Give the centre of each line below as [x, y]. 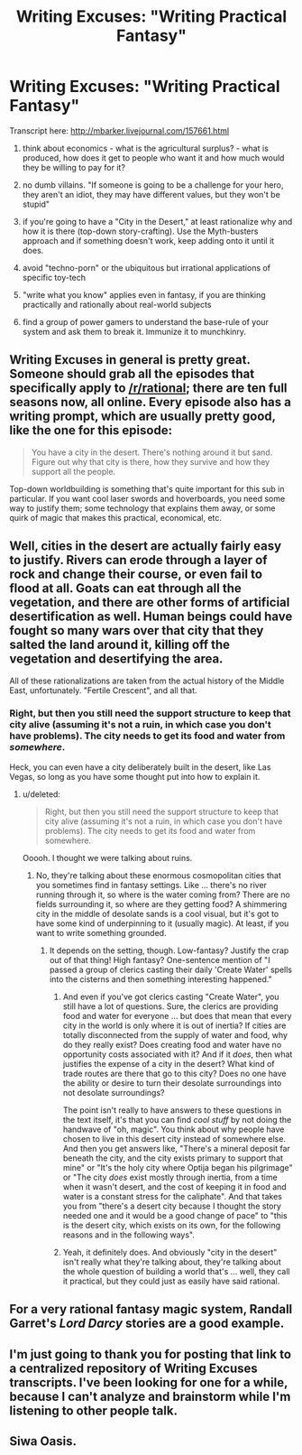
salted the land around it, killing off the [120, 645]
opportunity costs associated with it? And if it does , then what [178, 1054]
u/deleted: [41, 794]
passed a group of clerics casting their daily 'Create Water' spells [171, 969]
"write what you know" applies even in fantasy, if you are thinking [144, 294]
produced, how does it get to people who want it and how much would [153, 158]
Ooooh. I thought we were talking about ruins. [107, 857]
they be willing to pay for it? [74, 167]
